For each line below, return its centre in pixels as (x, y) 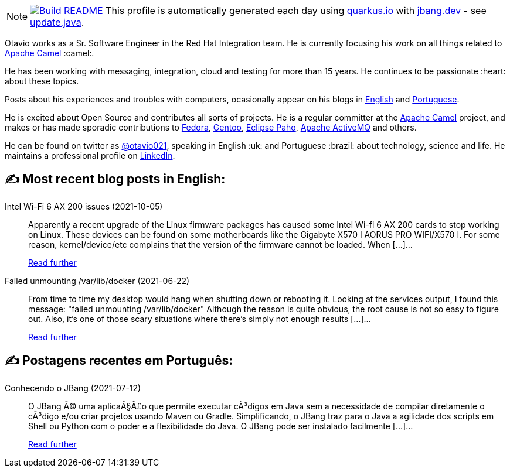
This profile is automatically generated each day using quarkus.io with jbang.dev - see (296, 11)
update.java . (57, 22)
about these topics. (42, 81)
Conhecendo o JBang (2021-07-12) (73, 388)
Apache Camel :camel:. (50, 53)
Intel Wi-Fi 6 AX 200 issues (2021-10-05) (84, 206)
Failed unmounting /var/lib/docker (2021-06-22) (97, 281)
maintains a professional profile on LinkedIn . (90, 155)
